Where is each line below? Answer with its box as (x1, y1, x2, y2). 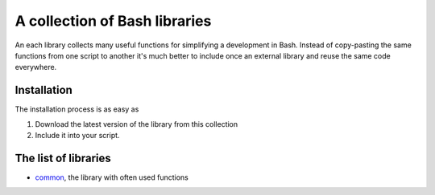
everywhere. (14, 63, 57, 72)
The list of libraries (14, 151, 112, 165)
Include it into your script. (35, 131, 120, 140)
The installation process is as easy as (14, 104, 139, 114)
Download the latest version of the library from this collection (35, 119, 238, 128)
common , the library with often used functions (35, 173, 188, 182)
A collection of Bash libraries (14, 12, 212, 30)
